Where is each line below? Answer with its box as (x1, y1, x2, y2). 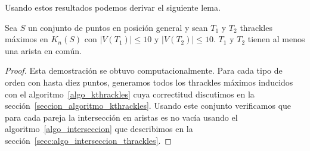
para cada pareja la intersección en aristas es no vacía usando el (5, 111, 238, 123)
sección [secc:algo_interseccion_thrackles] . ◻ (5, 134, 172, 146)
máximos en (5, 33, 48, 45)
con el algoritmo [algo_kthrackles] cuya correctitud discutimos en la (5, 87, 255, 100)
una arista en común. (5, 44, 82, 56)
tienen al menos (247, 33, 305, 45)
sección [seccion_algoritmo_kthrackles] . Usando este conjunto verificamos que (5, 99, 292, 112)
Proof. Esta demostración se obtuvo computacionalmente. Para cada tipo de (5, 64, 283, 77)
